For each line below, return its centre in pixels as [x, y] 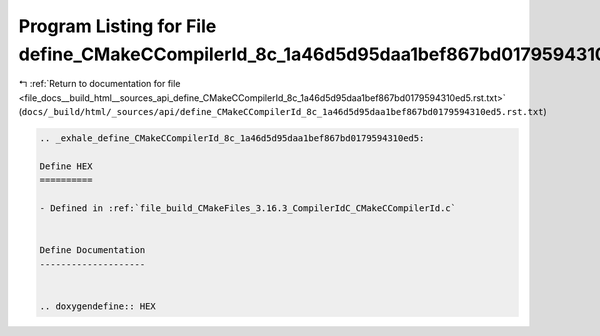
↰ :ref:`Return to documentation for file [99, 84]
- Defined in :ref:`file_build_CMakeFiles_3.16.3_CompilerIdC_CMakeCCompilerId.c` [248, 208]
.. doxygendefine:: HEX [98, 306]
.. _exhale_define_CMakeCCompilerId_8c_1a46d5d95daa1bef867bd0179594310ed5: [232, 138]
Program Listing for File [117, 26]
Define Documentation [92, 250]
